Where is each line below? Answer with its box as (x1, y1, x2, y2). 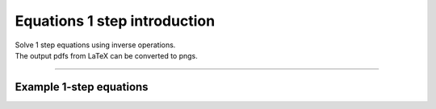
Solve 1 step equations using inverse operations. (15, 40, 176, 50)
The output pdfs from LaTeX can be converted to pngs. (15, 50, 198, 60)
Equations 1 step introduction (15, 12, 216, 30)
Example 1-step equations (15, 80, 149, 94)
